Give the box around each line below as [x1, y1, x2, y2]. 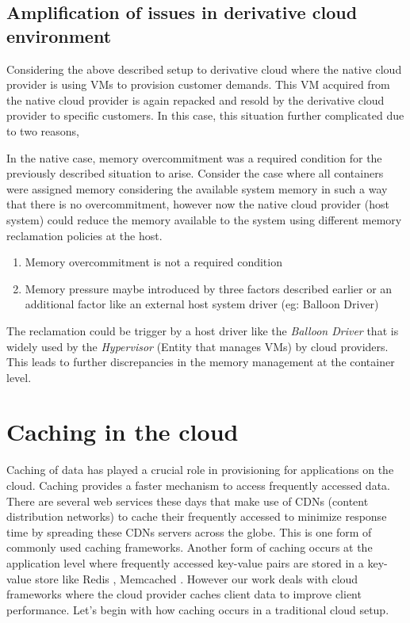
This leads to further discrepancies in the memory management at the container [6, 354, 395, 370]
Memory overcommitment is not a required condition [25, 254, 282, 270]
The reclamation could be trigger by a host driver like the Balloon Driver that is [6, 322, 399, 338]
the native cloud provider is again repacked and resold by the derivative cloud [6, 91, 385, 108]
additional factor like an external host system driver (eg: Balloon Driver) [25, 296, 379, 312]
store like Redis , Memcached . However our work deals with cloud [35, 570, 358, 587]
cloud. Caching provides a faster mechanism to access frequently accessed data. [6, 477, 390, 493]
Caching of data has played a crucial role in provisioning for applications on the [6, 461, 394, 478]
